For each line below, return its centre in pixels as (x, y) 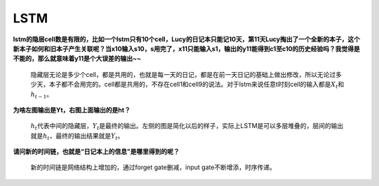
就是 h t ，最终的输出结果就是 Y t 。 (77, 136)
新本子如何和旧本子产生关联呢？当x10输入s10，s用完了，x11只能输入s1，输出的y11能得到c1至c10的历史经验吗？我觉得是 (187, 48)
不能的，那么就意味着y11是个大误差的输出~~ (77, 59)
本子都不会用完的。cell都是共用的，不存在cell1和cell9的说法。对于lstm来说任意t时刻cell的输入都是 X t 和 (197, 85)
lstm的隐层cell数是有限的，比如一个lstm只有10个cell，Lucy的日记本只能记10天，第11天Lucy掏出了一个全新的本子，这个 (187, 39)
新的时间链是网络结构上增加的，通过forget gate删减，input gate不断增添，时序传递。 (153, 167)
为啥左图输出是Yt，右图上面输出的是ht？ (72, 110)
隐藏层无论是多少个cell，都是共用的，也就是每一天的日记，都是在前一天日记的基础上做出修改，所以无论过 (183, 74)
